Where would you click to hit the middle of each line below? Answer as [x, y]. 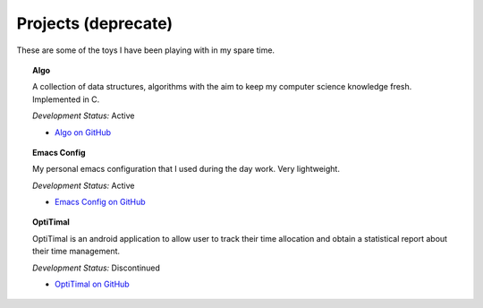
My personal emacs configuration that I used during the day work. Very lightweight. [186, 169]
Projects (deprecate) [95, 23]
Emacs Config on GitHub [101, 202]
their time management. [76, 252]
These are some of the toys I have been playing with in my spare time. [146, 50]
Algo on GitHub [83, 132]
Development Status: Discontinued [97, 268]
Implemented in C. [66, 99]
